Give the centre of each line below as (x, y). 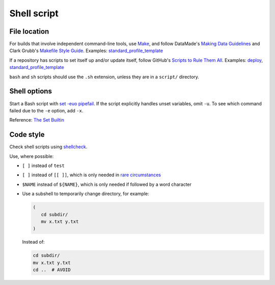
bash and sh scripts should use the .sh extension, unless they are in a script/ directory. (104, 77)
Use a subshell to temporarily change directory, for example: (86, 194)
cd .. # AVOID (52, 270)
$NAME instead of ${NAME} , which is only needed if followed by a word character (107, 184)
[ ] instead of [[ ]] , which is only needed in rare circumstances (92, 175)
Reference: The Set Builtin (37, 120)
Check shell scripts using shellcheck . (48, 147)
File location (29, 31)
